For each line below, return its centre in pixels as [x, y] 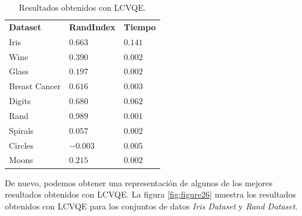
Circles [21, 145]
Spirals [21, 130]
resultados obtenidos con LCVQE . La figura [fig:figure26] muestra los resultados [150, 194]
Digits [20, 101]
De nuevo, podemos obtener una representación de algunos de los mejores [139, 182]
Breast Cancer [35, 86]
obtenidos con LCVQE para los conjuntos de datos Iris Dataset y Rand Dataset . [151, 206]
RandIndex [92, 26]
